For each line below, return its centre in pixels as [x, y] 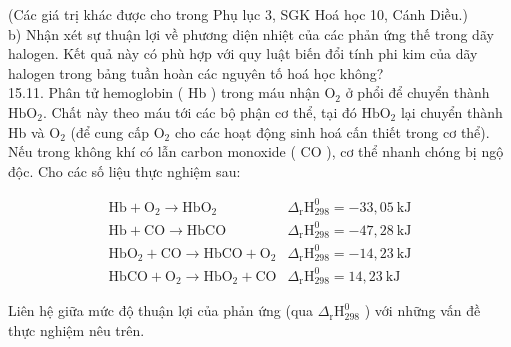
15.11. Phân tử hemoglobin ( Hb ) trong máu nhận [164, 92]
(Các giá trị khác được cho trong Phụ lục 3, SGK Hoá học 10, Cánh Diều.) [238, 14]
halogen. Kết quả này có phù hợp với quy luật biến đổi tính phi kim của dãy [243, 53]
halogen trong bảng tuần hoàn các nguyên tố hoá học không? [196, 72]
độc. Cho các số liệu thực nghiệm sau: [124, 170]
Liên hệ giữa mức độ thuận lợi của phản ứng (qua [161, 310]
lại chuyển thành [451, 111]
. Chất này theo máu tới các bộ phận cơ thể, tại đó [199, 111]
